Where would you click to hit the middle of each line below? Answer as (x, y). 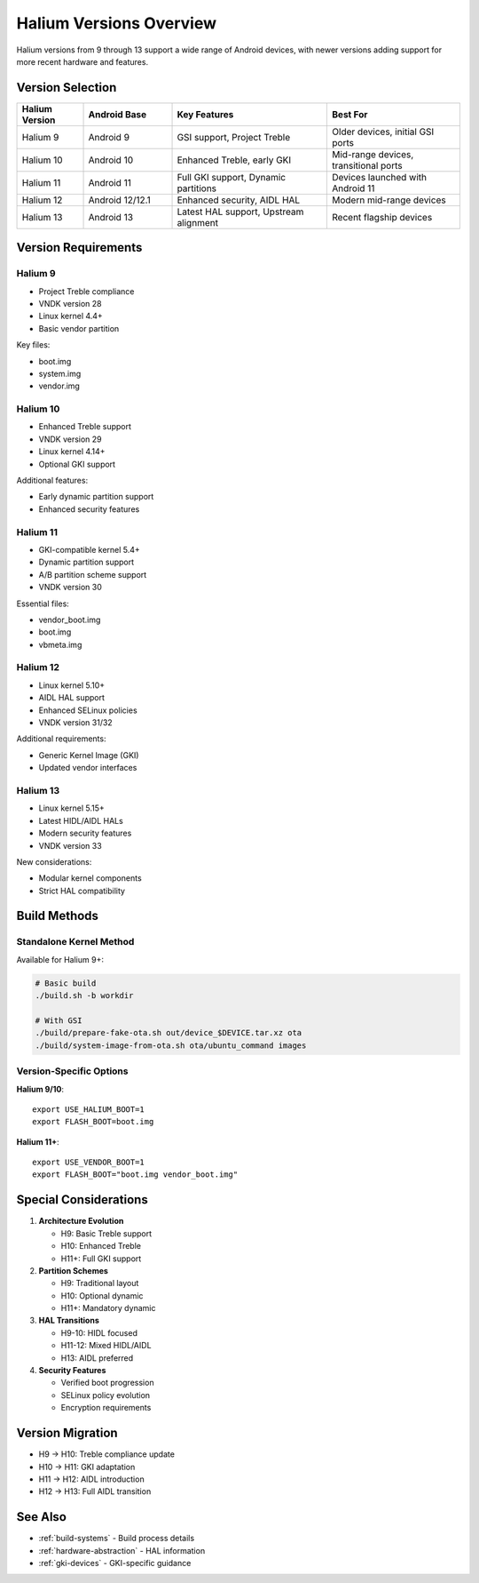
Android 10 (110, 160)
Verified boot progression (107, 1383)
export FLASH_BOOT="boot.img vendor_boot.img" (135, 1175)
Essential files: (43, 604)
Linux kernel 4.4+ (71, 316)
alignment (198, 222)
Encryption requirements (106, 1408)
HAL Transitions (69, 1321)
